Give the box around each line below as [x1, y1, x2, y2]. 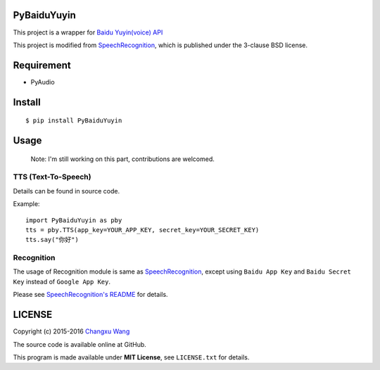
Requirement [13, 59, 72, 71]
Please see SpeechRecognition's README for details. [13, 291, 168, 299]
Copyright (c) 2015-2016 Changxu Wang [13, 327, 130, 336]
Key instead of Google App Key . [13, 277, 110, 286]
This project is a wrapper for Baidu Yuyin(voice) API [13, 28, 163, 37]
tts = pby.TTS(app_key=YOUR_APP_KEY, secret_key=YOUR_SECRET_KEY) [25, 226, 260, 234]
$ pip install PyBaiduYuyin [25, 117, 122, 125]
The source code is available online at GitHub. [13, 340, 147, 348]
